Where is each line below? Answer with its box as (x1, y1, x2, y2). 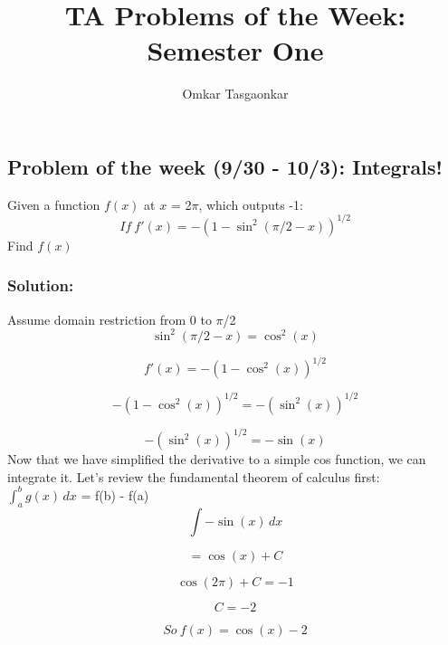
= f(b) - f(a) (81, 485, 149, 504)
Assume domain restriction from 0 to (7, 309, 212, 328)
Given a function (7, 194, 100, 213)
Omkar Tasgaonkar (182, 84, 289, 103)
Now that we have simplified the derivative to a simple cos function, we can (7, 450, 426, 469)
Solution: (7, 274, 74, 297)
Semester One (147, 32, 324, 69)
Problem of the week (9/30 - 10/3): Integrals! (7, 152, 443, 180)
